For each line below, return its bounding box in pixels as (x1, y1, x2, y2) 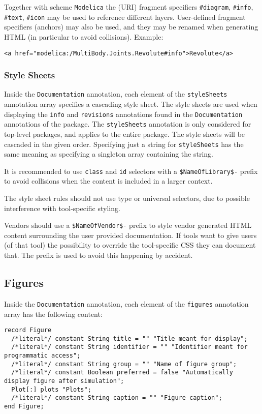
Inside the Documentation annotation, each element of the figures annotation (4, 298, 249, 309)
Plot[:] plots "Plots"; (11, 386, 91, 393)
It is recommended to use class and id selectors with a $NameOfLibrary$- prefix (4, 165, 258, 176)
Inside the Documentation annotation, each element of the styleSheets (4, 88, 227, 99)
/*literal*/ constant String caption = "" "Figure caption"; (11, 394, 222, 402)
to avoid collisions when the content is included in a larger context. (4, 175, 213, 186)
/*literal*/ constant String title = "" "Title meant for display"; (11, 335, 248, 342)
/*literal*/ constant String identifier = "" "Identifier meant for (11, 343, 248, 351)
